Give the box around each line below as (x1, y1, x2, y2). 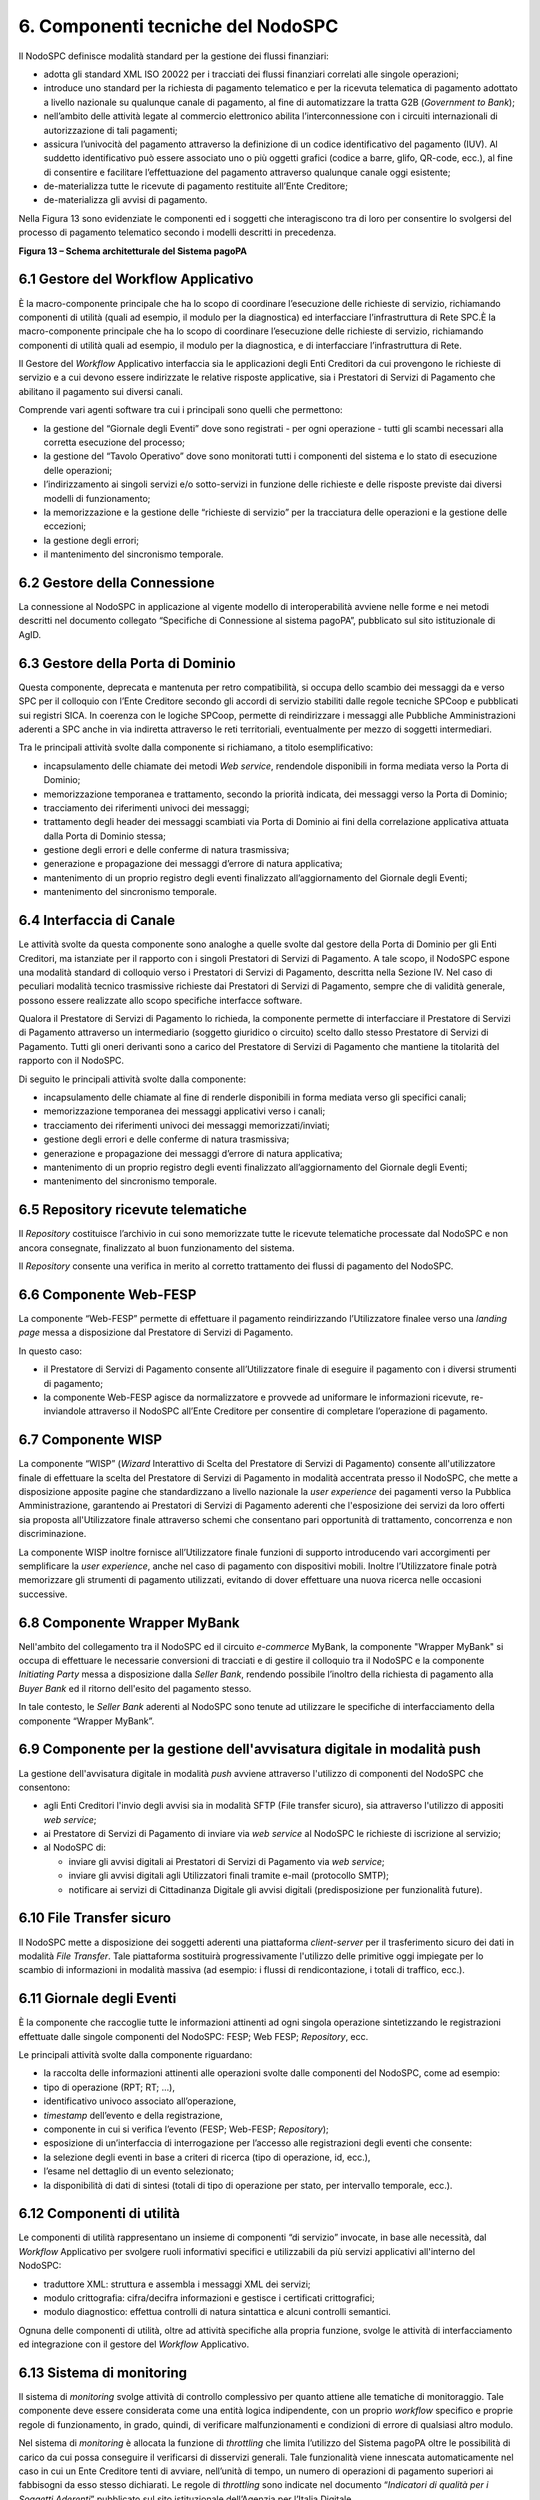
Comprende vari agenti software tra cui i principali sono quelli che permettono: (18, 404, 344, 416)
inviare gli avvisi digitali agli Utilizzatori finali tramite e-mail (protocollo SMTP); (68, 1870, 390, 1882)
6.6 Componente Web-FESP (18, 1286, 197, 1303)
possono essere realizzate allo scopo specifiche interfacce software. (18, 994, 303, 1006)
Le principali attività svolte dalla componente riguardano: (18, 2049, 253, 2061)
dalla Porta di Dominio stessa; (43, 830, 167, 842)
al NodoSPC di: (43, 1841, 107, 1854)
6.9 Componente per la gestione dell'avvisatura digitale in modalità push (18, 1741, 482, 1758)
